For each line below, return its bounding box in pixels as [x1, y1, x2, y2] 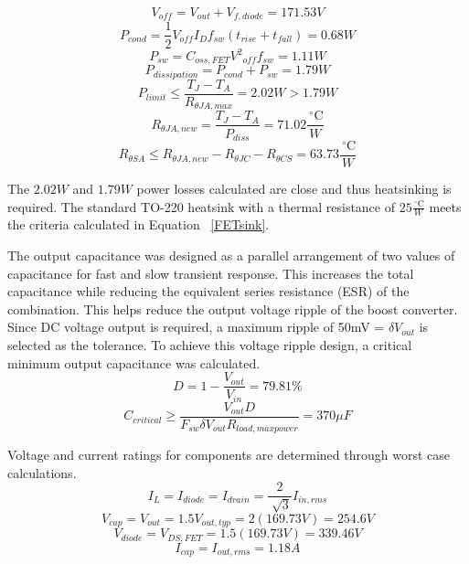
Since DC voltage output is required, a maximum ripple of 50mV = [7, 317, 385, 336]
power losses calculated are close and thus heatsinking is [136, 179, 452, 198]
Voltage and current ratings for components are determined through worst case [7, 445, 451, 464]
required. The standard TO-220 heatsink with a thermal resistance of [7, 197, 396, 216]
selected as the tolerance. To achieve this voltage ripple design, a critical [7, 335, 412, 354]
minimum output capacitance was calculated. [7, 353, 261, 372]
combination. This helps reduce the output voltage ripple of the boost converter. [7, 299, 458, 318]
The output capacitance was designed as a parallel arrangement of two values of [7, 246, 455, 265]
